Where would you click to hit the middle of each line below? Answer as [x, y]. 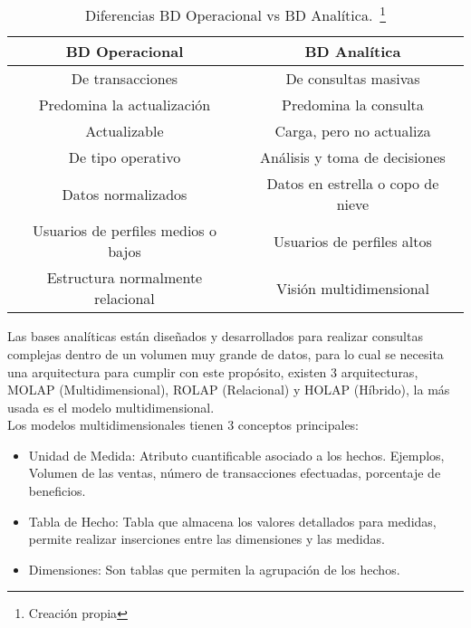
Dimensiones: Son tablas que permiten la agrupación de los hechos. [214, 569]
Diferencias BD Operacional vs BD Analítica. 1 [235, 14]
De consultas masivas [353, 79]
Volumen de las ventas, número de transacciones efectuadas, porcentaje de [235, 473]
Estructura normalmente [125, 278]
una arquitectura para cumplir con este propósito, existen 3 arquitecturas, [213, 371]
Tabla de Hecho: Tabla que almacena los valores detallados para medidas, [232, 521]
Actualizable [125, 131]
